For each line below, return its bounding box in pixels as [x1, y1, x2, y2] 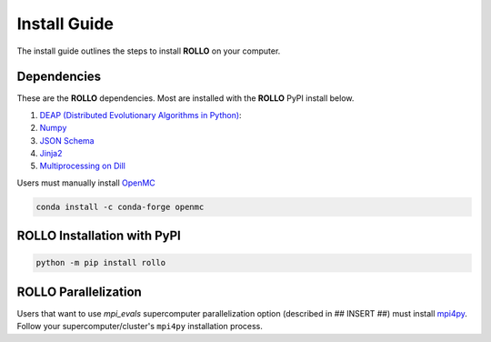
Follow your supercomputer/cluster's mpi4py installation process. [16, 321, 264, 332]
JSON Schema [39, 135, 95, 146]
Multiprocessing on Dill [39, 160, 126, 172]
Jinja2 [39, 148, 63, 159]
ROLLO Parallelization [16, 284, 143, 299]
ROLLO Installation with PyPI [16, 228, 182, 244]
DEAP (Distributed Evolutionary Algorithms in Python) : [39, 109, 242, 120]
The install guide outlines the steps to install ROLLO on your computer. [16, 45, 281, 56]
